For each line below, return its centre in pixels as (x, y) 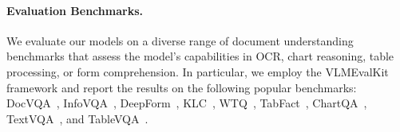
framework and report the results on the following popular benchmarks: (182, 87)
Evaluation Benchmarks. (75, 10)
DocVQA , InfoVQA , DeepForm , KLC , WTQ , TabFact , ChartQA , (187, 103)
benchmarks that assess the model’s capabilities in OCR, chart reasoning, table (200, 56)
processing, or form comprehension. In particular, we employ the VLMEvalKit (198, 71)
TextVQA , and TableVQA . (77, 118)
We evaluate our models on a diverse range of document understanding (180, 40)
